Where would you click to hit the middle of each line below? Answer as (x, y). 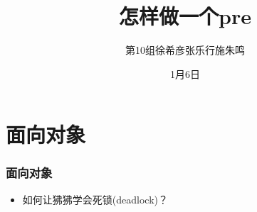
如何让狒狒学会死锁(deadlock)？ (95, 199)
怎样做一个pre (185, 16)
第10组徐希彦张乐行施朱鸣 (185, 50)
